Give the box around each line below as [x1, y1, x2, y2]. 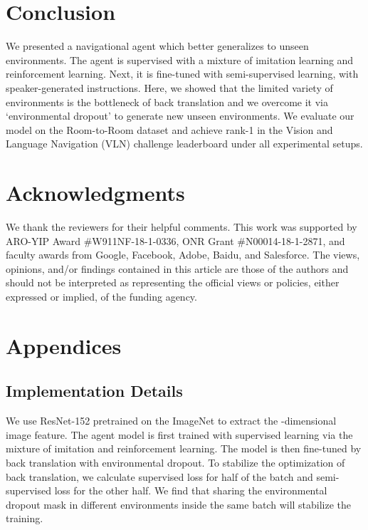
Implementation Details [6, 380, 183, 402]
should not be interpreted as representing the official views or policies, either [6, 275, 340, 290]
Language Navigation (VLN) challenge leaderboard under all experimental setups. [6, 136, 363, 151]
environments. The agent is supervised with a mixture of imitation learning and [6, 52, 354, 67]
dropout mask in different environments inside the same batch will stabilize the [6, 497, 352, 511]
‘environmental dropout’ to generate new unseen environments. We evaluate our [6, 108, 354, 123]
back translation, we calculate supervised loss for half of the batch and [6, 469, 313, 484]
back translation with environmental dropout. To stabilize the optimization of [6, 454, 345, 469]
